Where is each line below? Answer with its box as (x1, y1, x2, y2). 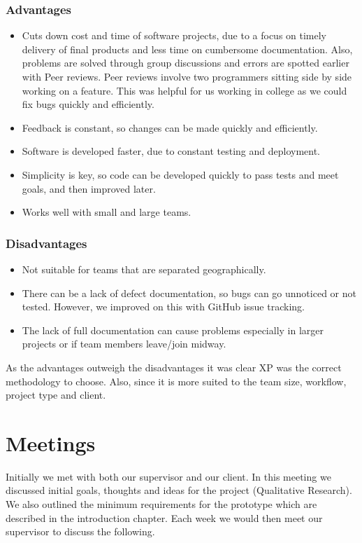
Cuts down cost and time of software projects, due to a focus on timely (22, 28, 326, 43)
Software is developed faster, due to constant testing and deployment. (22, 144, 321, 158)
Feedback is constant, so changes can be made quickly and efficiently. (22, 120, 318, 135)
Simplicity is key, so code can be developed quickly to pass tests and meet (22, 167, 339, 181)
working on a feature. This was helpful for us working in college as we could (22, 83, 347, 97)
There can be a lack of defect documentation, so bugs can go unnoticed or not (22, 285, 356, 300)
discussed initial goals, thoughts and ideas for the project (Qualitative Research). (6, 483, 352, 497)
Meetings (6, 428, 96, 457)
